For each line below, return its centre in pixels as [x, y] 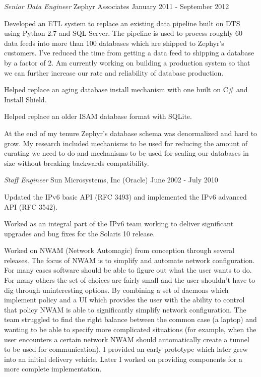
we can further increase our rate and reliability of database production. [114, 72]
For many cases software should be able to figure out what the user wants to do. [128, 270]
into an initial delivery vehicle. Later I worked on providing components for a [123, 359]
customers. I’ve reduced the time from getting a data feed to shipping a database [129, 53]
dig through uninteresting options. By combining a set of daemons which [116, 290]
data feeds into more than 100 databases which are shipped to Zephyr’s [114, 43]
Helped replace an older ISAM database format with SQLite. [98, 116]
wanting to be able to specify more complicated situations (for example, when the [130, 329]
